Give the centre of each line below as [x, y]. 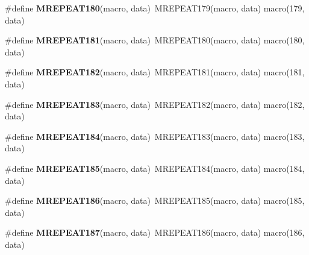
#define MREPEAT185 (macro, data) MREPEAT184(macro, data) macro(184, [155, 168]
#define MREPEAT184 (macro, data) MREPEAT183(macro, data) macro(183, [155, 136]
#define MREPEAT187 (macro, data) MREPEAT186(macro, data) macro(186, [155, 232]
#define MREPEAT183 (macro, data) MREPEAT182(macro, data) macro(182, [155, 104]
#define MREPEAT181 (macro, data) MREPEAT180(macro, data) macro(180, [155, 40]
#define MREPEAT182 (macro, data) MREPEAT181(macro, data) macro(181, [155, 72]
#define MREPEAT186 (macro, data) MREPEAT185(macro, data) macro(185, [155, 200]
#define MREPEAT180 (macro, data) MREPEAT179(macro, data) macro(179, [155, 8]
